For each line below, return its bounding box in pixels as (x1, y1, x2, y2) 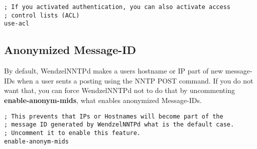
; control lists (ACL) (4, 11, 80, 19)
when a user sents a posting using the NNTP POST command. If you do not (17, 75, 253, 85)
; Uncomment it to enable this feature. (4, 129, 141, 136)
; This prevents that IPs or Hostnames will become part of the (4, 112, 223, 120)
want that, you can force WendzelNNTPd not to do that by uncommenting (4, 85, 235, 95)
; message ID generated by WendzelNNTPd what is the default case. (4, 121, 234, 128)
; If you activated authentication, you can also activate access (4, 3, 231, 10)
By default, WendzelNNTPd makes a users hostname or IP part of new (4, 65, 223, 76)
